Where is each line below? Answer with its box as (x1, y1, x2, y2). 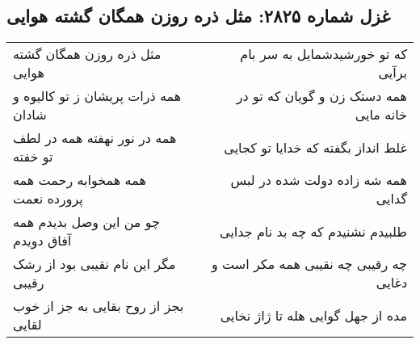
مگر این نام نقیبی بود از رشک (13, 254, 176, 274)
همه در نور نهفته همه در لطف (13, 128, 177, 148)
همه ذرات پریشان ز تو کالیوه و (13, 86, 182, 106)
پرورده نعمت (13, 189, 83, 208)
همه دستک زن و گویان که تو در (236, 86, 407, 106)
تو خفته (13, 147, 53, 166)
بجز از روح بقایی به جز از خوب (13, 296, 184, 316)
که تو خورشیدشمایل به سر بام (240, 44, 407, 64)
